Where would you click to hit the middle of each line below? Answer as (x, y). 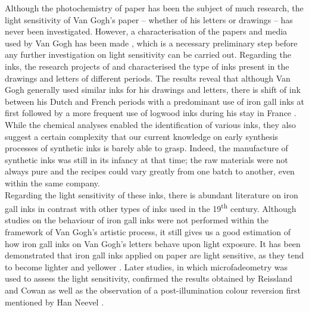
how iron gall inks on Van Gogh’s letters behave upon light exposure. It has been (153, 243)
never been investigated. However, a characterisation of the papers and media (146, 31)
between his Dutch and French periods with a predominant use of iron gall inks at (154, 101)
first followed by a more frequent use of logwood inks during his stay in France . (151, 113)
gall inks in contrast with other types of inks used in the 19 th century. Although (151, 208)
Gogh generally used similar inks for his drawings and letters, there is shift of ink (153, 90)
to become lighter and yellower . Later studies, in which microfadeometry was (146, 266)
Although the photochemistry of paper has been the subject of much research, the (154, 8)
